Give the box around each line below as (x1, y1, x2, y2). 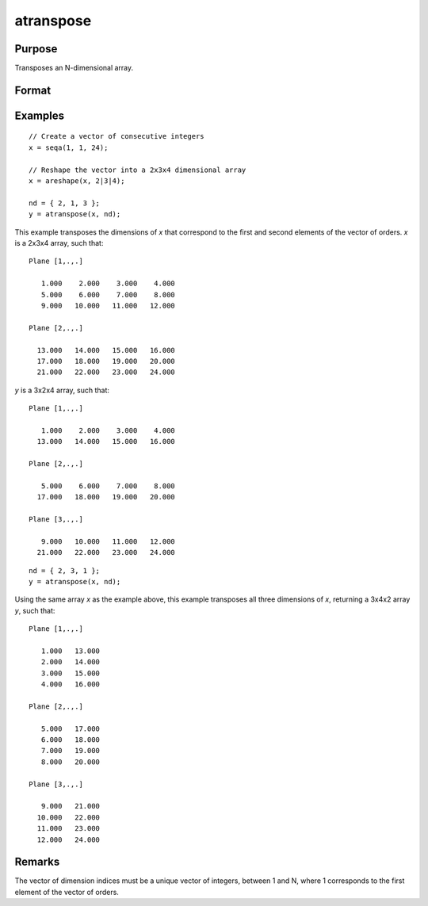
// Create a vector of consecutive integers (29, 132, 205, 141)
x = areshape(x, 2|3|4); (29, 177, 125, 185)
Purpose (14, 42, 58, 55)
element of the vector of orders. (14, 887, 119, 896)
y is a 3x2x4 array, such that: (14, 385, 110, 395)
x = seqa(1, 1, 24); (29, 143, 109, 152)
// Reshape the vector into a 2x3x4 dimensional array (29, 165, 246, 174)
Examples (14, 109, 65, 122)
